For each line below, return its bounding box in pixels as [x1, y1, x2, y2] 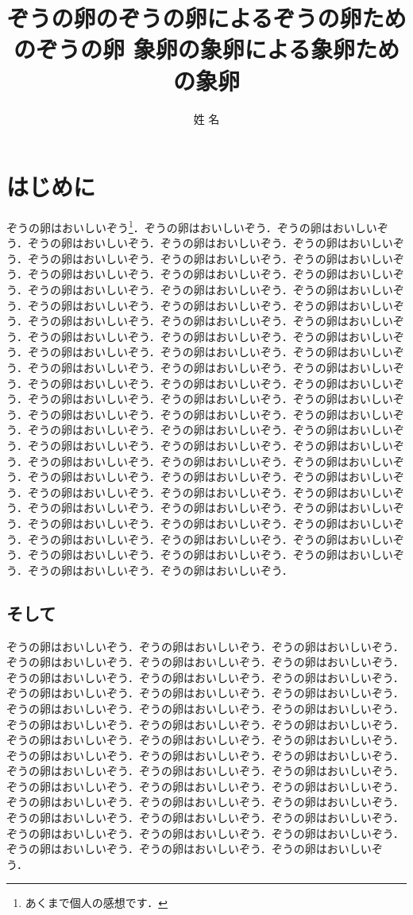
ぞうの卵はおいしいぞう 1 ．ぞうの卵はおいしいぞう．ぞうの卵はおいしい [6, 217, 377, 235]
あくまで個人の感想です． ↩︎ [25, 894, 168, 911]
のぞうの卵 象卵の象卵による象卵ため [14, 33, 399, 65]
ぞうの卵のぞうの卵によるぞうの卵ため [6, 2, 407, 34]
